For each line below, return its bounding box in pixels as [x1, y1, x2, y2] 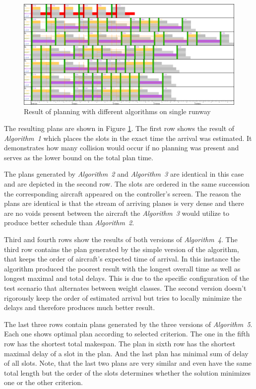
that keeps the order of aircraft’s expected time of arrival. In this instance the [4, 254, 241, 264]
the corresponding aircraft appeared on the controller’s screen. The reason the [4, 188, 241, 198]
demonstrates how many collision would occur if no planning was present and [4, 142, 239, 153]
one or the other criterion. [4, 377, 83, 388]
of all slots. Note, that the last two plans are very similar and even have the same [4, 358, 252, 368]
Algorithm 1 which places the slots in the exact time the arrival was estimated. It [4, 132, 252, 143]
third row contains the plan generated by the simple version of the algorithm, [4, 244, 239, 254]
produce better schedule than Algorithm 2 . [4, 217, 134, 228]
